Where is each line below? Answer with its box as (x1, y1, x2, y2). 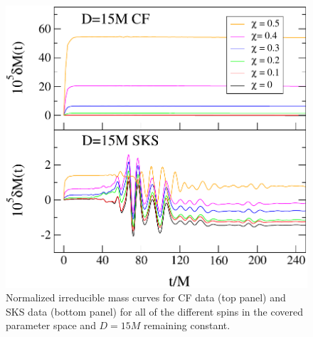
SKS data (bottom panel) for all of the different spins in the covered (6, 304, 303, 318)
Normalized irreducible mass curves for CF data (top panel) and (6, 290, 286, 305)
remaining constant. (144, 318, 230, 333)
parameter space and (6, 318, 96, 333)
